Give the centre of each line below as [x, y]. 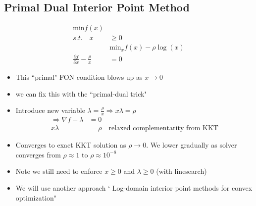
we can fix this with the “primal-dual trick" [81, 93]
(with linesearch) [181, 171]
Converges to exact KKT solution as [71, 145]
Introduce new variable [50, 110]
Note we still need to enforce [59, 171]
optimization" [36, 197]
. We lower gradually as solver [192, 145]
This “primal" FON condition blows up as [79, 77]
